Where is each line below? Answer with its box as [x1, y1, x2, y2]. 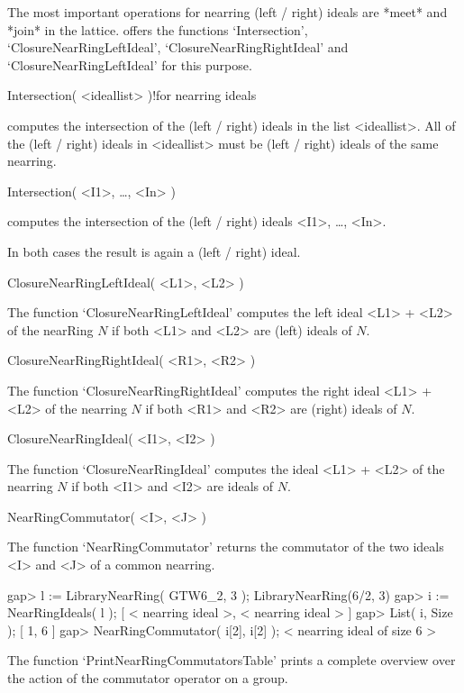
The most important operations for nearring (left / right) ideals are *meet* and [7, 3, 448, 21]
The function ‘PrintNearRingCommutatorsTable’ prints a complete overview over [7, 651, 456, 670]
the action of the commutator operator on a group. [7, 669, 288, 688]
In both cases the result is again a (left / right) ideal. [7, 242, 301, 260]
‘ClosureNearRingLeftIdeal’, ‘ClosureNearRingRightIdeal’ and [7, 38, 349, 57]
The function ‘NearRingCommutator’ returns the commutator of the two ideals [7, 537, 444, 556]
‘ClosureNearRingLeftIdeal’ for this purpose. [7, 55, 252, 74]
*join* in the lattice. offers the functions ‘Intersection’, [7, 20, 308, 39]
